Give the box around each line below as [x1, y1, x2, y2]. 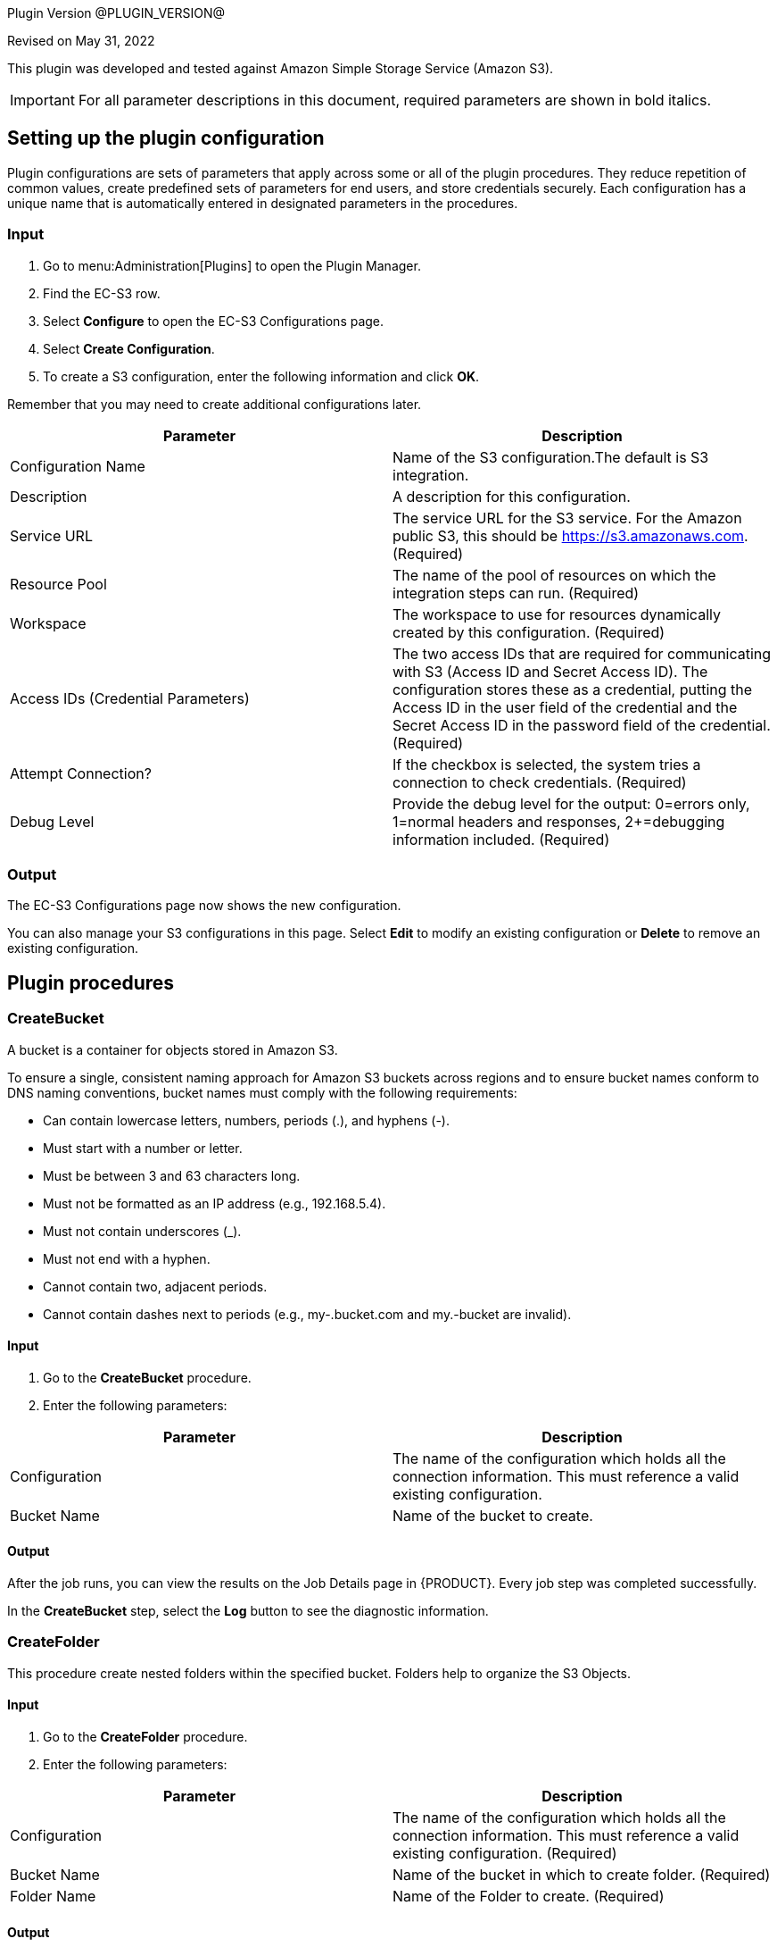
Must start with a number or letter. [43, 1140, 243, 1156]
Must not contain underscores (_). [43, 1223, 242, 1239]
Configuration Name [10, 456, 145, 475]
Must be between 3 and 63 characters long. [43, 1167, 301, 1183]
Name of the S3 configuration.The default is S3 [393, 447, 709, 466]
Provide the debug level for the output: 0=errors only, [393, 794, 750, 813]
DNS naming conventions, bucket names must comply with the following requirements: [7, 1084, 517, 1100]
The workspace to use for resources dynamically [393, 605, 721, 623]
